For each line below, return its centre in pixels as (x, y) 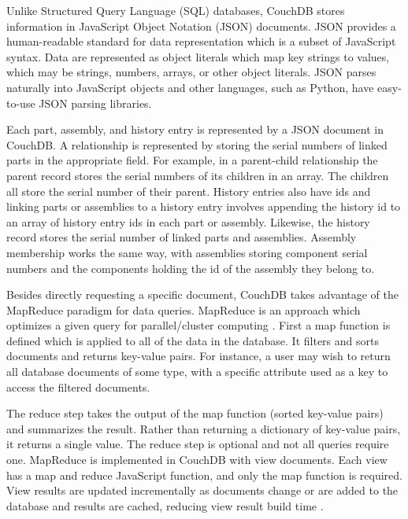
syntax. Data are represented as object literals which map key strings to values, (198, 56)
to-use (21, 103)
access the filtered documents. (78, 386)
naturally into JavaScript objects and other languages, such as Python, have (190, 87)
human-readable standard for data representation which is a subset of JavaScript (201, 41)
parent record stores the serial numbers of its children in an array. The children (198, 175)
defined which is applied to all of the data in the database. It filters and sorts (193, 340)
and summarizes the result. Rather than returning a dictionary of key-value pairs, (204, 428)
